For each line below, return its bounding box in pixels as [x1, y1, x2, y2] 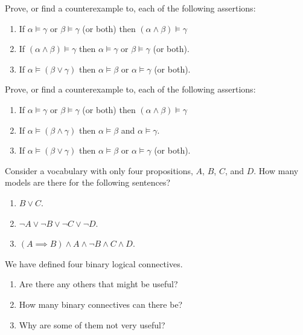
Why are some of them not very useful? [19, 318, 165, 331]
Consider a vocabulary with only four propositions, [5, 164, 193, 177]
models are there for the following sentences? [5, 176, 171, 189]
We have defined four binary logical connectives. [5, 257, 183, 270]
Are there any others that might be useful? [19, 278, 178, 290]
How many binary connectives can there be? [19, 298, 183, 310]
